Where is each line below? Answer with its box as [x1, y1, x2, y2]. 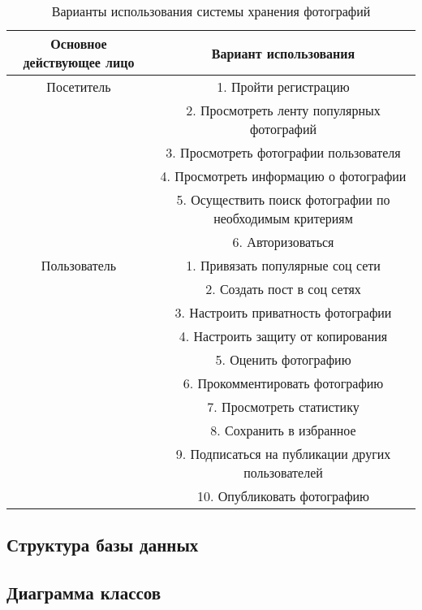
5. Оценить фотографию [215, 350, 351, 369]
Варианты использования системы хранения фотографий [51, 2, 371, 20]
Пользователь [41, 256, 117, 275]
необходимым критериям [213, 209, 353, 227]
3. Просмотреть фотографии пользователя [166, 143, 401, 162]
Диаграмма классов [6, 580, 161, 605]
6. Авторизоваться [232, 232, 334, 251]
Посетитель [46, 77, 111, 96]
